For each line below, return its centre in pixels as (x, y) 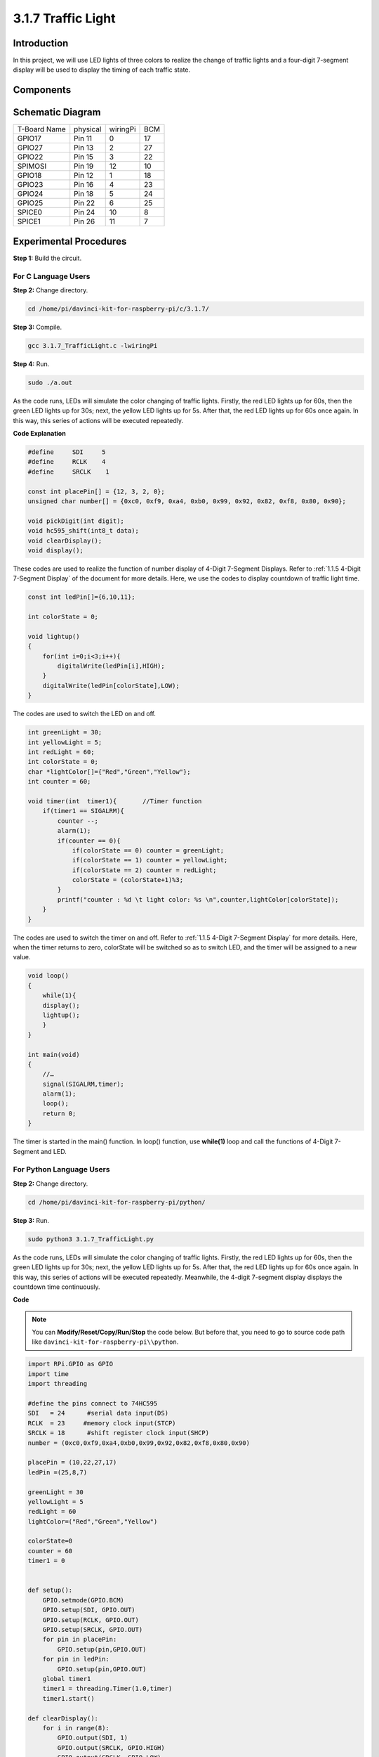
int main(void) (54, 1055)
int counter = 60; (59, 782)
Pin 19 (84, 167)
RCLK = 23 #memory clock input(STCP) (102, 1423)
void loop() (48, 976)
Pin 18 (84, 194)
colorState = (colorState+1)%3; (128, 880)
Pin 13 (84, 148)
